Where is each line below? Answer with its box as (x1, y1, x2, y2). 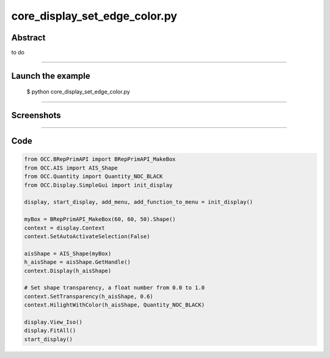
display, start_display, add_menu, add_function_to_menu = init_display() (24, 199, 254, 206)
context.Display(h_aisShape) (24, 267, 112, 274)
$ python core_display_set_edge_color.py (26, 88, 131, 95)
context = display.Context (24, 224, 105, 231)
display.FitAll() (24, 327, 76, 334)
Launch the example (11, 70, 90, 81)
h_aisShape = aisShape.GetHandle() (24, 259, 131, 266)
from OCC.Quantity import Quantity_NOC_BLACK (24, 173, 163, 180)
